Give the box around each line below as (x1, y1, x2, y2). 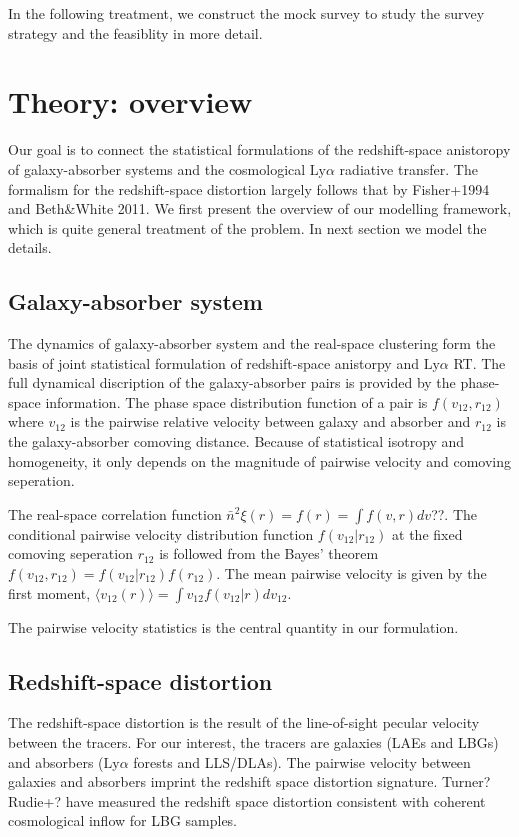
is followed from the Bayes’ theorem (159, 543, 379, 564)
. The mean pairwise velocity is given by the (216, 563, 487, 584)
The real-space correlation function (8, 503, 222, 524)
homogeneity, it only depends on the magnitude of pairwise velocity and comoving (8, 450, 512, 471)
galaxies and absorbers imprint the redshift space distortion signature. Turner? (8, 771, 491, 792)
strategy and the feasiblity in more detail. (8, 22, 263, 43)
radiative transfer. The (339, 158, 478, 179)
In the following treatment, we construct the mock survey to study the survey (8, 3, 485, 23)
